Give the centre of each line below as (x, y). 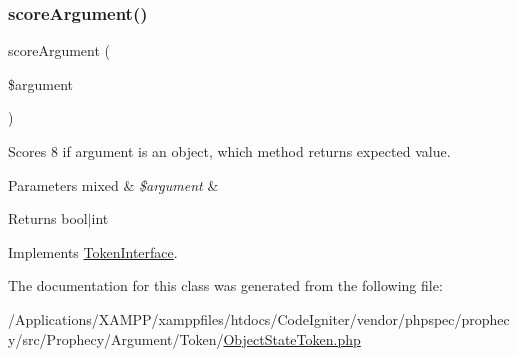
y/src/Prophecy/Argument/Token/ (116, 338)
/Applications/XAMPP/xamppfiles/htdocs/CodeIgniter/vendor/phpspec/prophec (259, 318)
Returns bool (48, 218)
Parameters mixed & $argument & (113, 184)
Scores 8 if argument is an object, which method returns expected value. (229, 151)
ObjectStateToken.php (292, 338)
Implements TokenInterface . (93, 251)
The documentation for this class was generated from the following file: (225, 285)
